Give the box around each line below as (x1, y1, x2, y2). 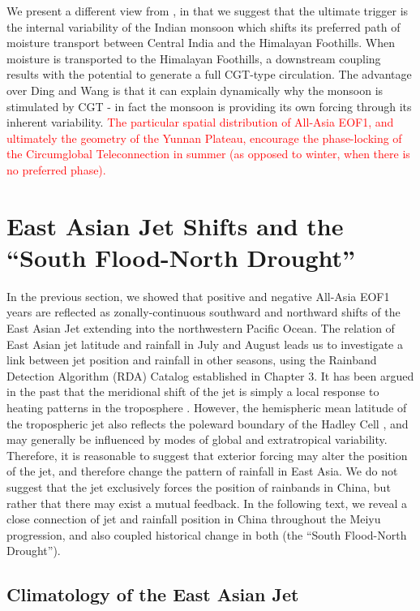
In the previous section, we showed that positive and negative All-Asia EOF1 (6, 287, 390, 304)
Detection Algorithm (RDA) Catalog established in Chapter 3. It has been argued (6, 367, 414, 384)
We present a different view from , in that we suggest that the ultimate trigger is (6, 2, 409, 19)
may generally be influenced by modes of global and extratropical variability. (6, 431, 388, 448)
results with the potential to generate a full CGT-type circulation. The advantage (6, 66, 412, 83)
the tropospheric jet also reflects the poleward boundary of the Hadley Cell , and (6, 415, 409, 432)
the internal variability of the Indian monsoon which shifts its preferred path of (6, 18, 401, 35)
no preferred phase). (6, 161, 106, 178)
